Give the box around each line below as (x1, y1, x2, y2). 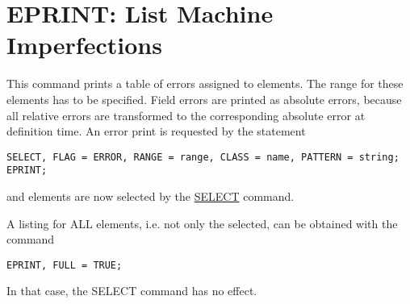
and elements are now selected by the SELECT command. (6, 188, 295, 204)
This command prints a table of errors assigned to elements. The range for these (6, 75, 404, 92)
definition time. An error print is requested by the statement (6, 123, 306, 140)
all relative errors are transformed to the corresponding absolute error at (6, 106, 366, 123)
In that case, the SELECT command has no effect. (6, 282, 257, 299)
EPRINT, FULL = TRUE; (6, 259, 123, 271)
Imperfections (6, 28, 162, 61)
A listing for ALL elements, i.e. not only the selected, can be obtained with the (6, 214, 398, 231)
